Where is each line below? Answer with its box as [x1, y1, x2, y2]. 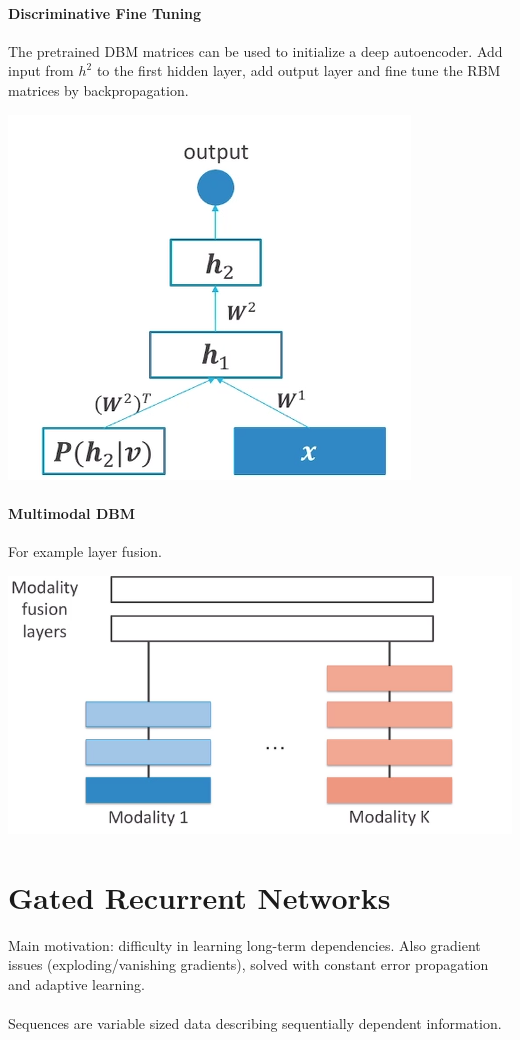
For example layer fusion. [8, 540, 162, 561]
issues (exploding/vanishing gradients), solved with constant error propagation [8, 954, 489, 975]
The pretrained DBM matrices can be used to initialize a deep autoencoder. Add [8, 40, 503, 61]
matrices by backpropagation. [8, 79, 189, 100]
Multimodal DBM [8, 502, 136, 523]
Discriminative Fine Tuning [8, 2, 202, 23]
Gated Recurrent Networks [8, 876, 391, 917]
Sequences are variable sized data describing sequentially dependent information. [8, 1013, 502, 1034]
